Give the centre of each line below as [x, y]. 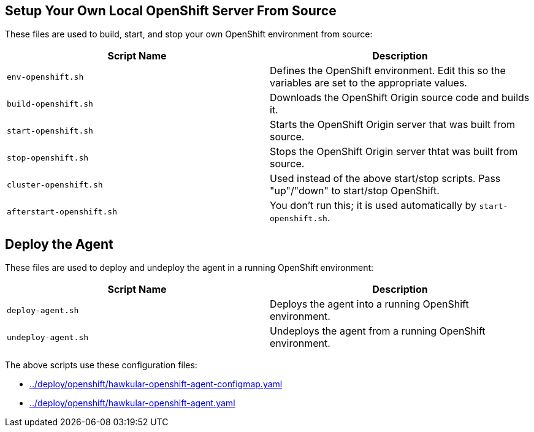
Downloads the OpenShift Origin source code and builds [400, 98]
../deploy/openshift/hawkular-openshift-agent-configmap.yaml [156, 384]
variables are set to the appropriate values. [368, 83]
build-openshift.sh [50, 104]
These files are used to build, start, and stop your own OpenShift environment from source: [189, 34]
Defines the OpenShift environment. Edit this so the [388, 71]
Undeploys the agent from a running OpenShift [378, 331]
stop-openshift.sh [48, 157]
